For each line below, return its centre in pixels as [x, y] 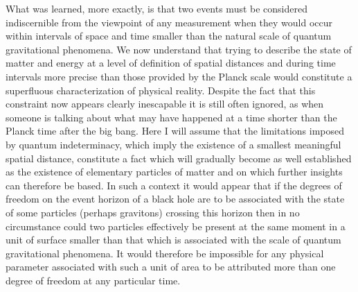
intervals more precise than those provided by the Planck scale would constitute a [179, 76]
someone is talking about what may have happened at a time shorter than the [171, 117]
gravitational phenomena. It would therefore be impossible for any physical [165, 253]
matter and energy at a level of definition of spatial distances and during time [171, 63]
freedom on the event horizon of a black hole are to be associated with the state [175, 199]
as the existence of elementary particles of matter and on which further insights [174, 172]
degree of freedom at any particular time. [93, 280]
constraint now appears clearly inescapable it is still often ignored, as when [165, 104]
